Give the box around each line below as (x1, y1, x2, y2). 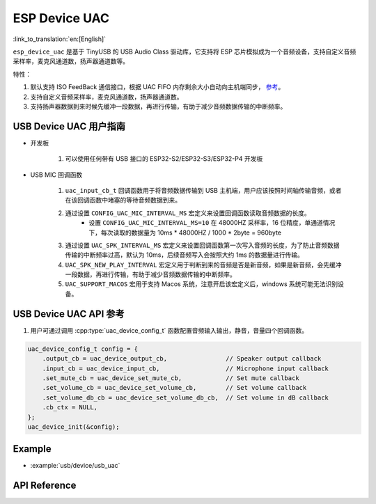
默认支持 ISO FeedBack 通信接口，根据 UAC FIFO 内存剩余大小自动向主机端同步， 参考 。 (30, 83, 285, 91)
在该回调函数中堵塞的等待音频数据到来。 (65, 196, 181, 205)
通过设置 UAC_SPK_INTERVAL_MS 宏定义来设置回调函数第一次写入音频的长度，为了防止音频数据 (65, 241, 340, 249)
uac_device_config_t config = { (27, 345, 139, 353)
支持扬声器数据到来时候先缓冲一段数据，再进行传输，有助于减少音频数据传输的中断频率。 (30, 102, 287, 111)
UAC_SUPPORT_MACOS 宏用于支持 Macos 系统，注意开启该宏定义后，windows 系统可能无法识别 (65, 280, 338, 288)
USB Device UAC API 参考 (13, 308, 125, 320)
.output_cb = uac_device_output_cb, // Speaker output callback (42, 355, 322, 363)
